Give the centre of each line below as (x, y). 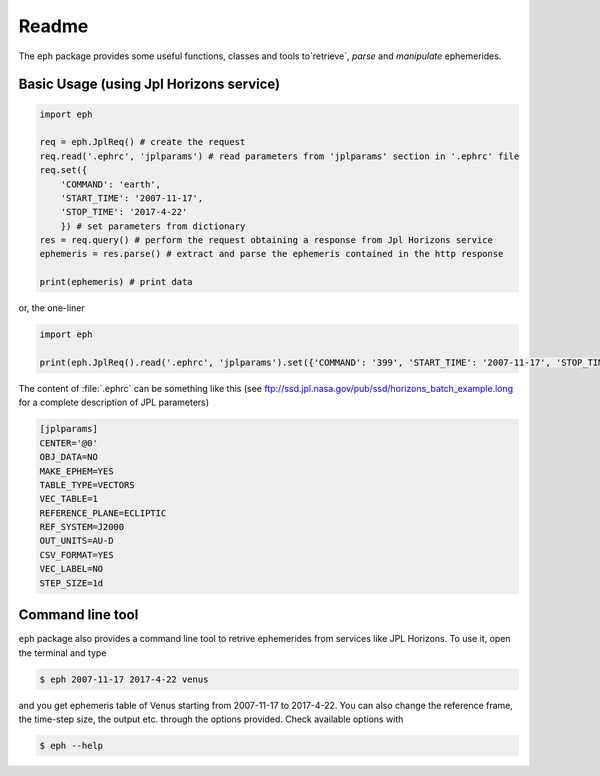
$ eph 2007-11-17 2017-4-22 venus (124, 679)
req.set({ (63, 170)
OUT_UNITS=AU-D (76, 541)
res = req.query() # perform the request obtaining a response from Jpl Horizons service (266, 240)
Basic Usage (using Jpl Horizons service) (149, 84)
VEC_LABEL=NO (71, 569)
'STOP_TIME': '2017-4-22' (124, 212)
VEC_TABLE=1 (69, 499)
